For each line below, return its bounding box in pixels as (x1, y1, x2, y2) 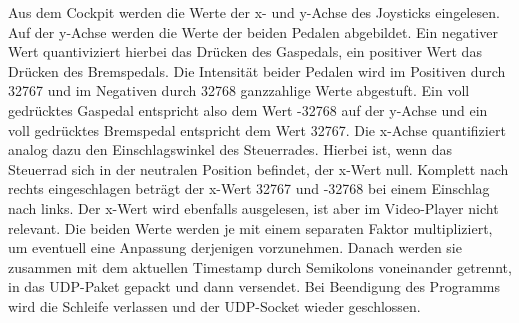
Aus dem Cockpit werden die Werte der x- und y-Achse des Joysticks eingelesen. (8, 2, 500, 22)
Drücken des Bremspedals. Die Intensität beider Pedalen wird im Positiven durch (8, 60, 506, 81)
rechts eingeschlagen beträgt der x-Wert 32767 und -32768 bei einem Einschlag (8, 178, 490, 199)
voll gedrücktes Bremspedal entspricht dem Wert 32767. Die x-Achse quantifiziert (8, 119, 506, 140)
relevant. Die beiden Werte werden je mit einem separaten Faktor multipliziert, (8, 217, 493, 238)
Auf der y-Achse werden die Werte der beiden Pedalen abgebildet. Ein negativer (8, 21, 498, 42)
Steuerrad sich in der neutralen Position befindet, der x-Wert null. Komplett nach (8, 158, 509, 179)
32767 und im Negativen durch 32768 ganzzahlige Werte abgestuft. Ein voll (8, 80, 470, 101)
